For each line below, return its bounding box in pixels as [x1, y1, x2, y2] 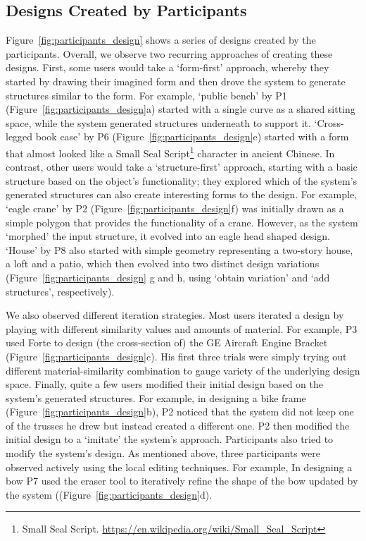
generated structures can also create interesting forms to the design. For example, [6, 187, 358, 202]
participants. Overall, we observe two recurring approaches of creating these [6, 46, 333, 61]
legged [6, 129, 33, 144]
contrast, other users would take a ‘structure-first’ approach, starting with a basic [6, 159, 358, 174]
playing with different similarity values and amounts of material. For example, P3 [6, 321, 358, 336]
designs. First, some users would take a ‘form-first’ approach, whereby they [6, 60, 329, 75]
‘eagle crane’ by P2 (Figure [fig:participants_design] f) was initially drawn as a [6, 200, 344, 215]
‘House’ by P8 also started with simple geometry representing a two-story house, [6, 242, 353, 257]
